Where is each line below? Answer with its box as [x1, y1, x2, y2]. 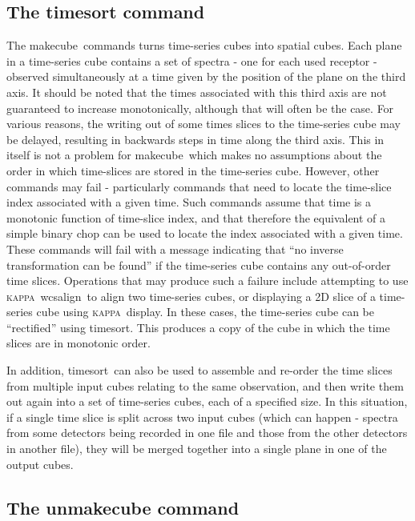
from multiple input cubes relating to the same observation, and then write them [6, 377, 404, 394]
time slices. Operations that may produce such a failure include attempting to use [6, 272, 409, 289]
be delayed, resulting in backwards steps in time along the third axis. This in [6, 130, 385, 147]
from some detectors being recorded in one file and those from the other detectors [6, 424, 408, 441]
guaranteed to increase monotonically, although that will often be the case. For [6, 99, 394, 116]
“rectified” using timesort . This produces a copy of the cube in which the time [6, 319, 390, 335]
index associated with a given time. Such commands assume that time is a [6, 194, 372, 210]
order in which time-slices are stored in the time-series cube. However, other [6, 162, 380, 178]
